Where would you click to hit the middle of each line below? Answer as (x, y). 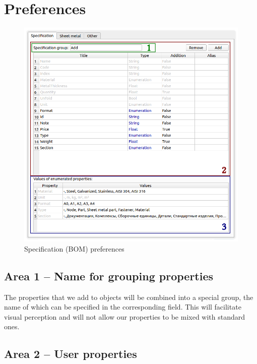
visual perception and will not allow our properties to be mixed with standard (125, 316)
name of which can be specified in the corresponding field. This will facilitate (123, 307)
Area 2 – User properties (71, 354)
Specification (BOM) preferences (74, 248)
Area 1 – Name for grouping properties (109, 276)
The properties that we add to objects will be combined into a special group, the (129, 297)
